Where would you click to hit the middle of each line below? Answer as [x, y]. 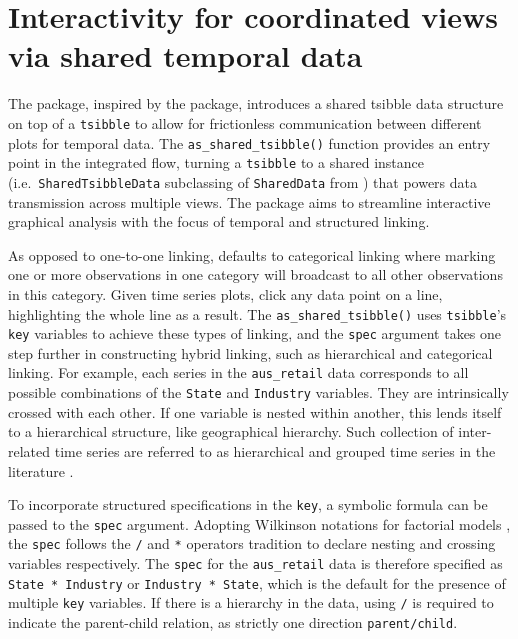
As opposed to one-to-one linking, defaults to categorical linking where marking [252, 254]
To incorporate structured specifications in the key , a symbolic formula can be [248, 504]
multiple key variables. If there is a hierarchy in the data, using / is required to [251, 602]
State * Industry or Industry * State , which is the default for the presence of [257, 582]
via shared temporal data [185, 55]
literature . [41, 470]
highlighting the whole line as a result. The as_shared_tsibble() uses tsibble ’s [257, 313]
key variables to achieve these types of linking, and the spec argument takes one [255, 333]
